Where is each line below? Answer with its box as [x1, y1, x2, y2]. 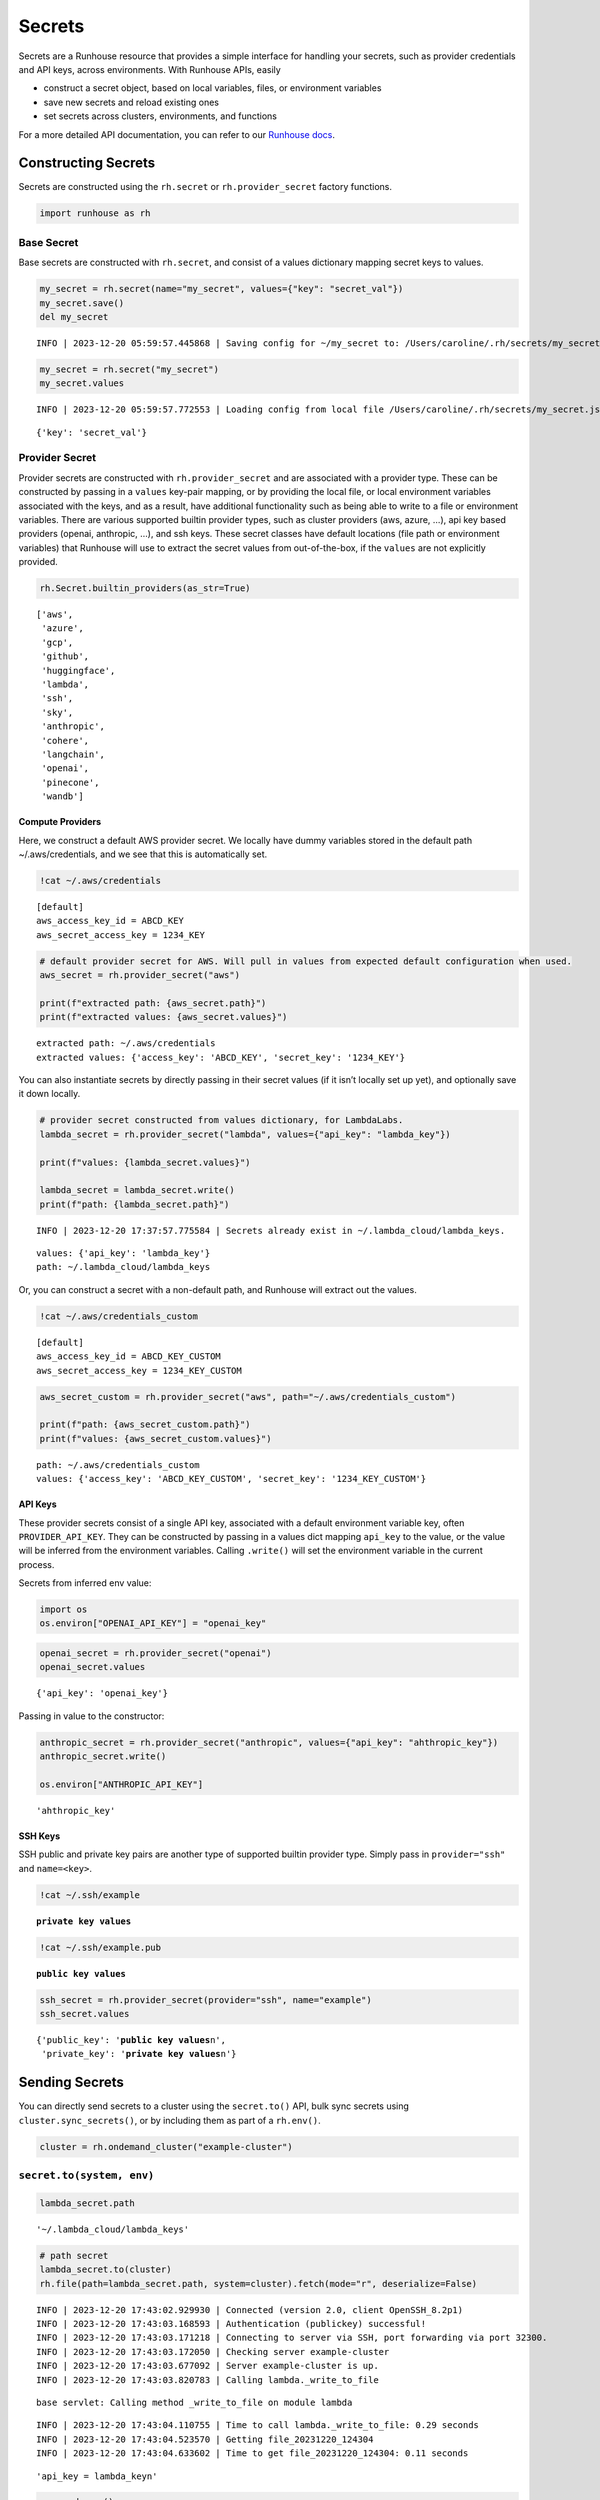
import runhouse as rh [39, 208, 151, 219]
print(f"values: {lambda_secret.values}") [39, 1156, 251, 1168]
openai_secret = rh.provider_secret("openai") [39, 1648, 272, 1659]
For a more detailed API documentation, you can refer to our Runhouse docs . [18, 128, 335, 140]
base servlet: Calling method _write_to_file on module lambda [36, 2396, 353, 2408]
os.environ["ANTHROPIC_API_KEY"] [39, 1778, 204, 1790]
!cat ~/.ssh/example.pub [39, 1941, 162, 1953]
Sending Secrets [18, 2074, 125, 2091]
